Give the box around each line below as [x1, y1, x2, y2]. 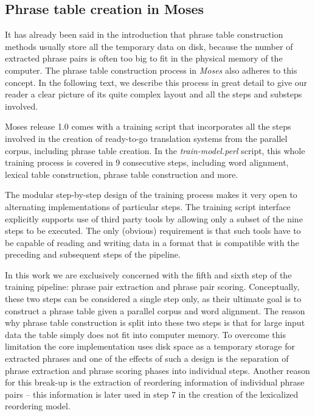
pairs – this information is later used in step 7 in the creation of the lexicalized [5, 387, 299, 400]
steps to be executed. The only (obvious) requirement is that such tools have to [5, 224, 301, 237]
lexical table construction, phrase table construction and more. [5, 167, 238, 180]
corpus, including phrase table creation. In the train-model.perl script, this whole [5, 144, 305, 157]
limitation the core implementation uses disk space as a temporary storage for [5, 340, 296, 353]
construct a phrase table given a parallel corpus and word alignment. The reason [5, 304, 305, 317]
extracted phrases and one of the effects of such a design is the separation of [5, 352, 289, 365]
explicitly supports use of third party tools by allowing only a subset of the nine [5, 212, 303, 225]
